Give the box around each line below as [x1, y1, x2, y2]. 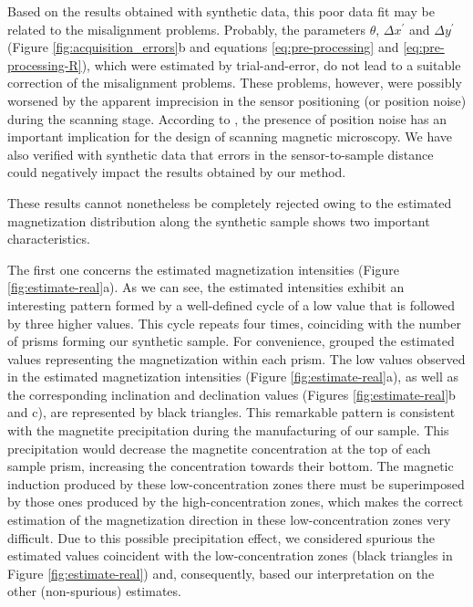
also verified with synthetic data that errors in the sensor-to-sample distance [7, 144, 434, 163]
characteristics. [7, 229, 90, 248]
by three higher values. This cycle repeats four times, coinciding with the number [7, 313, 461, 332]
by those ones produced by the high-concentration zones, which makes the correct [7, 492, 464, 511]
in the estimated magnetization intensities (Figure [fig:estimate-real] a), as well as [7, 367, 458, 386]
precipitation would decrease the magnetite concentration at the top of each [7, 438, 431, 457]
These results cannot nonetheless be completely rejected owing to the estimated [7, 193, 452, 212]
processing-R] [7, 55, 82, 74]
